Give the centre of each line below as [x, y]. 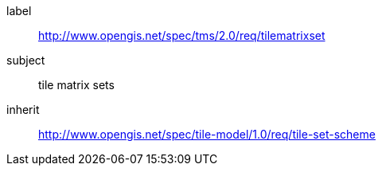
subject [26, 60]
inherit [23, 109]
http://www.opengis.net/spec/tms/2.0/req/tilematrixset [182, 35]
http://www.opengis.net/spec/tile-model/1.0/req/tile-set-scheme [207, 134]
